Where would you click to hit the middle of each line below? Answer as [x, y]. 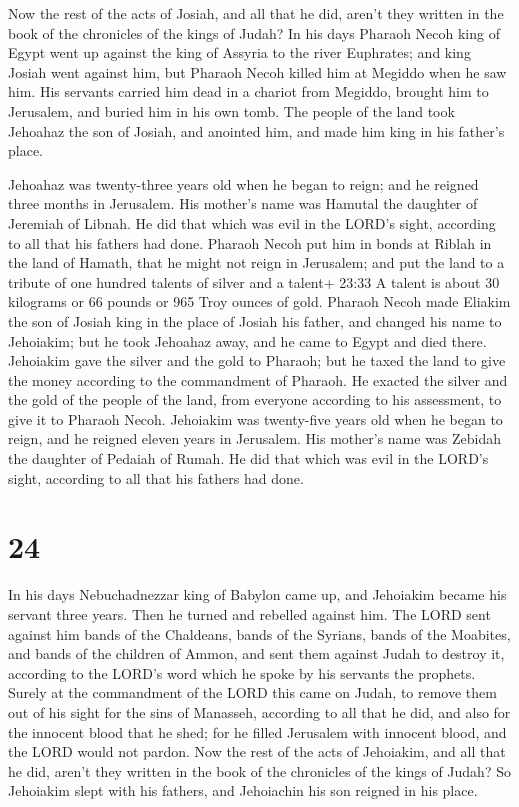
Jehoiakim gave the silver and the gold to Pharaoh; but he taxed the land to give [257, 360]
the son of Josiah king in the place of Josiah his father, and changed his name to [255, 320]
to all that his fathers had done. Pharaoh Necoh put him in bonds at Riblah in [250, 242]
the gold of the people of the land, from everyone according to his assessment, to [255, 399]
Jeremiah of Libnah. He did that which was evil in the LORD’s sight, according [252, 222]
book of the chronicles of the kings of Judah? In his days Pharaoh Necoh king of [254, 32]
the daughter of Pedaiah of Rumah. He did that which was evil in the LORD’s [248, 458]
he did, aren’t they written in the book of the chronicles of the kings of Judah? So [259, 770]
